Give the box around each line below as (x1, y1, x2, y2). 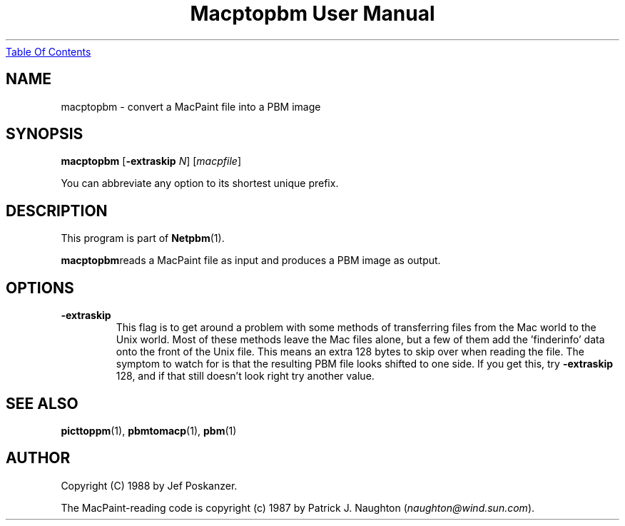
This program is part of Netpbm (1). (61, 232, 225, 245)
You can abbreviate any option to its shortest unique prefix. (61, 177, 339, 190)
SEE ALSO (6, 394, 78, 413)
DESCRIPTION (6, 201, 108, 220)
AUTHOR (6, 449, 71, 467)
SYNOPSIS (6, 125, 83, 143)
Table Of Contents (6, 45, 91, 58)
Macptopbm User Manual (190, 1, 435, 26)
